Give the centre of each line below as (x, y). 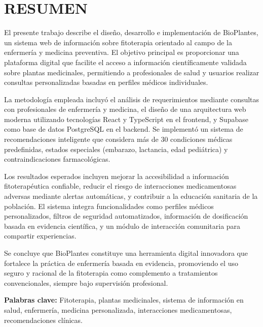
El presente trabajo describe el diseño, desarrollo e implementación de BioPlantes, (131, 32)
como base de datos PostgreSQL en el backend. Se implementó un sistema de (124, 129)
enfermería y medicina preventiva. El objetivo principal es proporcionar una (122, 52)
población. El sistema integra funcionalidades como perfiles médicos (109, 206)
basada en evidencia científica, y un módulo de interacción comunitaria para (122, 226)
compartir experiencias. (40, 236)
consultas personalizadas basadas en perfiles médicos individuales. (106, 82)
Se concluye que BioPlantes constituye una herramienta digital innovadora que (126, 253)
